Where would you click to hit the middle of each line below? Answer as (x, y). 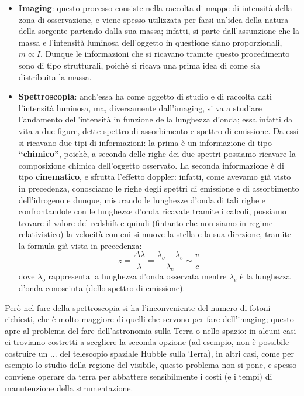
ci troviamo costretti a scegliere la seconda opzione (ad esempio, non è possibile (147, 342)
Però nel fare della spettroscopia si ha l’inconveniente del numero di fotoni (138, 307)
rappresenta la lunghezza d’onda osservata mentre (137, 276)
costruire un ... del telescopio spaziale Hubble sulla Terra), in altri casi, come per (149, 353)
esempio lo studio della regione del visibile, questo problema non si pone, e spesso (151, 365)
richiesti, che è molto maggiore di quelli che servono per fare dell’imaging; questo (149, 319)
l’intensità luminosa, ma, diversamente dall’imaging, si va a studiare (140, 107)
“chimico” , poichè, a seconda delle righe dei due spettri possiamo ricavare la (157, 154)
